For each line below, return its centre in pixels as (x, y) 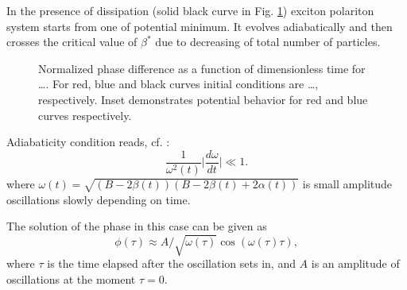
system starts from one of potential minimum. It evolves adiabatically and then (200, 26)
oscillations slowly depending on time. (99, 199)
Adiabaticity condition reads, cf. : (88, 142)
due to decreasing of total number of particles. (268, 42)
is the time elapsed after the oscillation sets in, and (171, 263)
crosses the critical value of (72, 42)
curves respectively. (85, 115)
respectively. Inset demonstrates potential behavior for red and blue (203, 99)
